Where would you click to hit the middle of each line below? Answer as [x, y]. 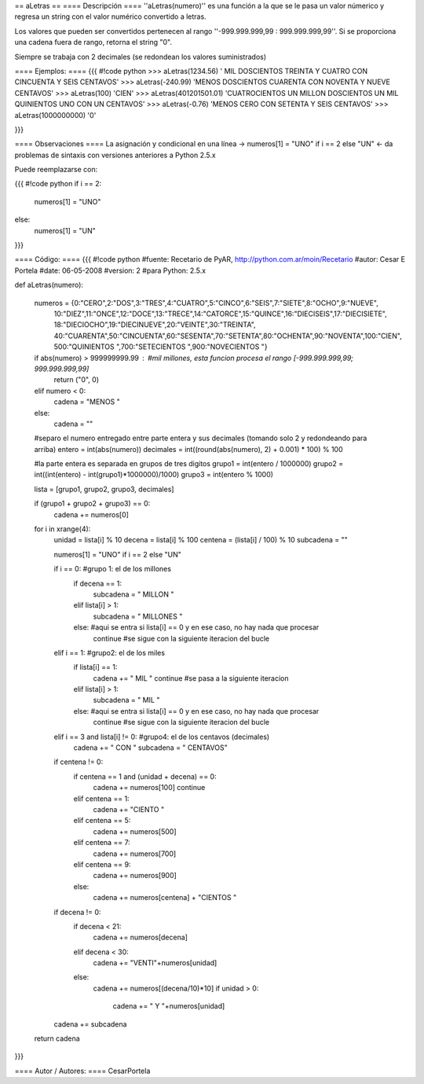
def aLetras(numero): [49, 285]
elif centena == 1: [101, 799]
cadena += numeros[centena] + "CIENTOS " [165, 898]
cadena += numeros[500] [135, 831]
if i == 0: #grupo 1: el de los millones [113, 569]
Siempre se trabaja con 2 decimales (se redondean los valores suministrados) [141, 57]
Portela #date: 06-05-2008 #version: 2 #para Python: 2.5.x [110, 270]
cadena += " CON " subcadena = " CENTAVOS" [150, 748]
